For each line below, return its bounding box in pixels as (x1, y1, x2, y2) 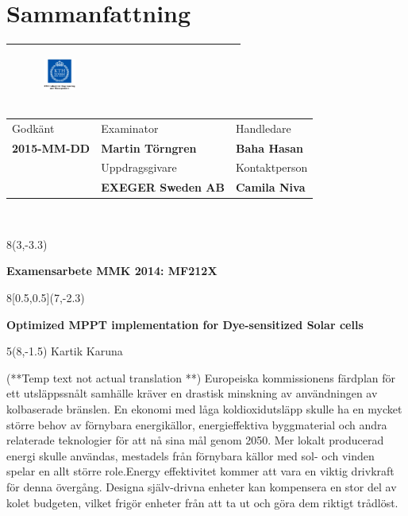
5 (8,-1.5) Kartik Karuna (6, 343, 123, 359)
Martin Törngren (101, 139, 197, 156)
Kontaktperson (235, 159, 308, 176)
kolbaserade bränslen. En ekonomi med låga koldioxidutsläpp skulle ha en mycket (6, 401, 402, 417)
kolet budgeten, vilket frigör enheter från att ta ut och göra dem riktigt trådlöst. (6, 494, 398, 510)
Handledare (235, 119, 291, 136)
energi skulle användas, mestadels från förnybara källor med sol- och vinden (6, 447, 375, 464)
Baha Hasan (235, 139, 303, 156)
